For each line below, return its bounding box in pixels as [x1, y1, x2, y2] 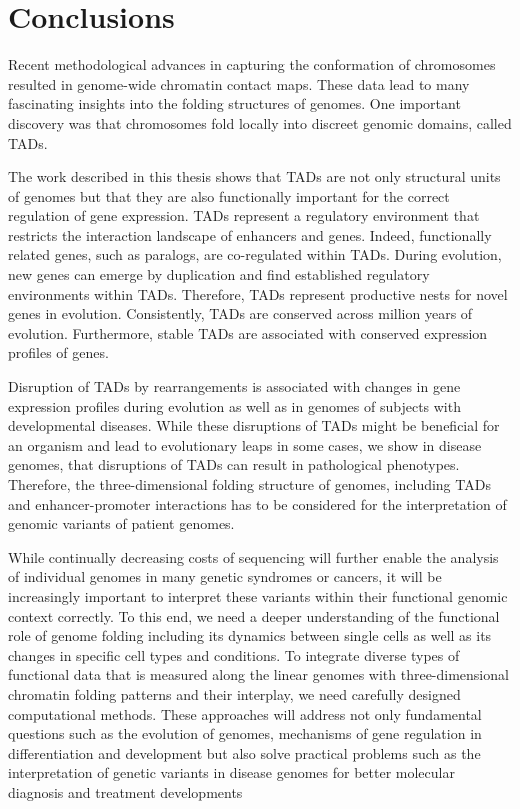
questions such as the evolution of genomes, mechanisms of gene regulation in [8, 723, 482, 744]
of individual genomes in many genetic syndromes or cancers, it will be [8, 566, 442, 587]
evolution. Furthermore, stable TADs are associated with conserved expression [8, 322, 488, 343]
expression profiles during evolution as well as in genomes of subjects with [8, 395, 461, 416]
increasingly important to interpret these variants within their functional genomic [8, 585, 508, 606]
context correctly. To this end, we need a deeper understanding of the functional [8, 605, 500, 626]
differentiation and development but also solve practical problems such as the [8, 742, 481, 763]
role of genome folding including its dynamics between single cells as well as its [8, 625, 492, 646]
